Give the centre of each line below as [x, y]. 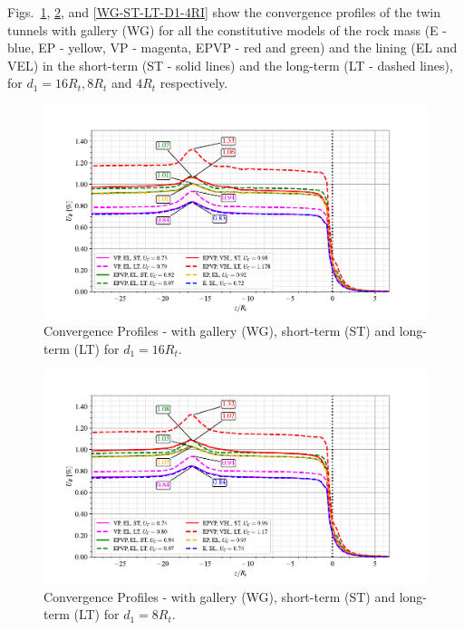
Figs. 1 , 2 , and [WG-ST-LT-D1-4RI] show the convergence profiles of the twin [224, 12]
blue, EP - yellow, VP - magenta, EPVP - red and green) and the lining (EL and [232, 48]
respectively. [194, 83]
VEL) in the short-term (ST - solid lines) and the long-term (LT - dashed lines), [230, 65]
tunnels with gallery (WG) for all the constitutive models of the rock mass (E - [227, 29]
